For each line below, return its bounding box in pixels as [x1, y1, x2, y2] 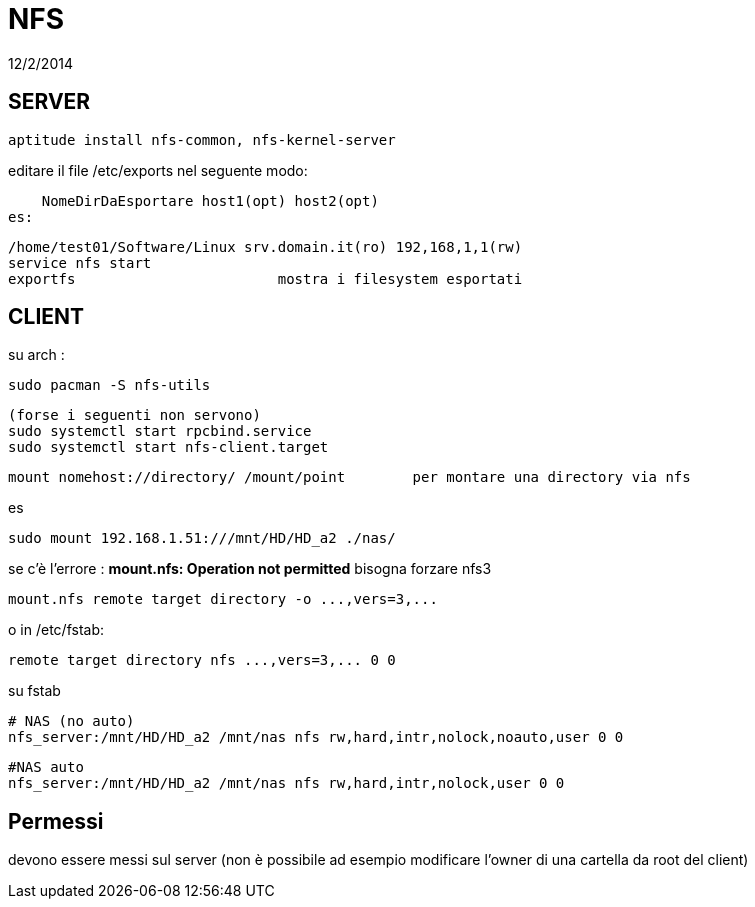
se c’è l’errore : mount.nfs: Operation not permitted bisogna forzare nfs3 [8, 560, 492, 578]
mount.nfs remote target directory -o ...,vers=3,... [8, 591, 438, 608]
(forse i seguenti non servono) [8, 407, 261, 424]
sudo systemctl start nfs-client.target [8, 439, 329, 456]
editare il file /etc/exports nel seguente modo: [8, 161, 308, 179]
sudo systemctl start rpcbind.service [8, 423, 312, 440]
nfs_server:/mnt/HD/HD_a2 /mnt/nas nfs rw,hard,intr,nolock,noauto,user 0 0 [8, 729, 624, 746]
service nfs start [8, 254, 152, 271]
